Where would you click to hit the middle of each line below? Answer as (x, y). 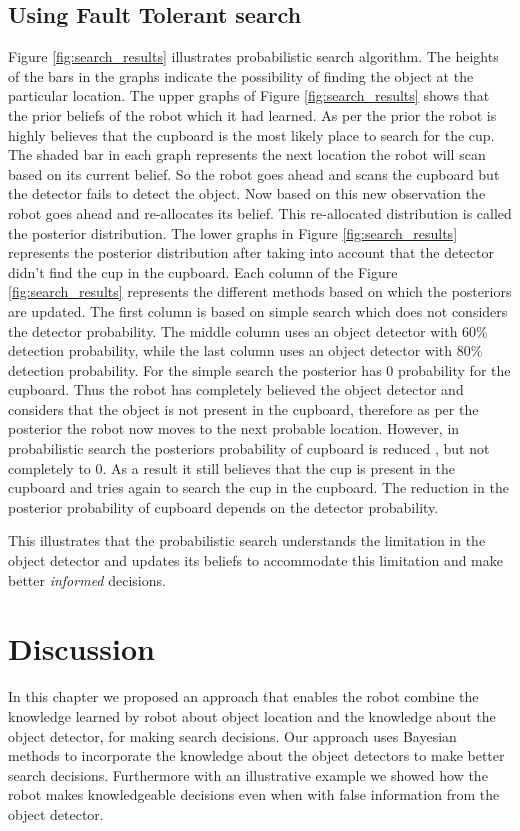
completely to (49, 467)
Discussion (81, 648)
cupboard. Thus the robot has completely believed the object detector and (236, 389)
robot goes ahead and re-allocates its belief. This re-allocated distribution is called (260, 212)
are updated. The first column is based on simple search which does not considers (258, 310)
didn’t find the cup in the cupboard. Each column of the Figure (203, 271)
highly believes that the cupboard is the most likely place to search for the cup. (251, 134)
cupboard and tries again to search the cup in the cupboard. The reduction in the (258, 487)
